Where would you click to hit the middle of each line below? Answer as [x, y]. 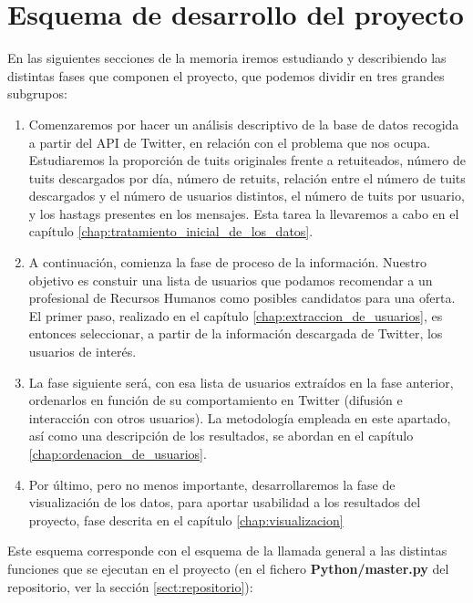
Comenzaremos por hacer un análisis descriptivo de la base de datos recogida [244, 124]
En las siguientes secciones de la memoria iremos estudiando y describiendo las [227, 58]
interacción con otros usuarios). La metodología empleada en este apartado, [240, 417]
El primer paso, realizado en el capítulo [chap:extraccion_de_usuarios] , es [236, 315]
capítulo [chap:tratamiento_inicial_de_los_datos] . [171, 231]
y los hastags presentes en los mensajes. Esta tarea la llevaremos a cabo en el [244, 213]
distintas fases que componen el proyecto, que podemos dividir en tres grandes [226, 75]
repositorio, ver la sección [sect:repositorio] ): [130, 586]
